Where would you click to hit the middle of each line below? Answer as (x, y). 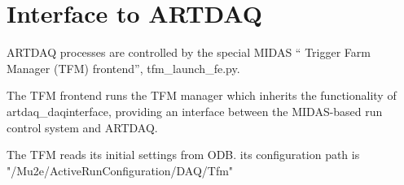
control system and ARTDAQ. (82, 127)
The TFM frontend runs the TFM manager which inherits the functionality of (202, 95)
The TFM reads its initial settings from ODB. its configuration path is (183, 155)
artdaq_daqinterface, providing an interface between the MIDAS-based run (195, 111)
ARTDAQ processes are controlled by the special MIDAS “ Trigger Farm (189, 52)
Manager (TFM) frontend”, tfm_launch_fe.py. (123, 68)
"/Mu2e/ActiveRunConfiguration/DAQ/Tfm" (120, 170)
